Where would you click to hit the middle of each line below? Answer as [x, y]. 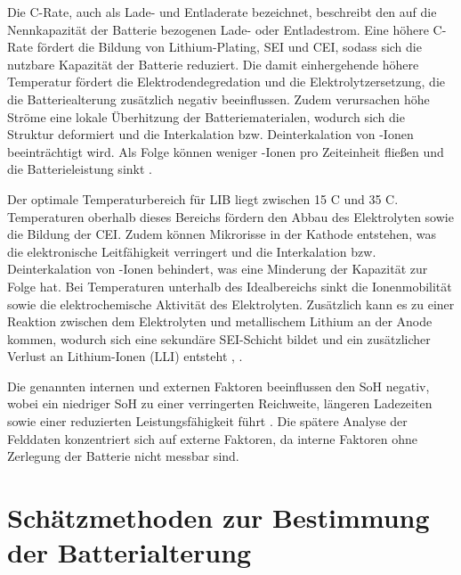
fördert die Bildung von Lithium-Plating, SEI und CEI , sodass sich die [229, 47]
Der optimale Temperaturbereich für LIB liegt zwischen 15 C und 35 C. [203, 198]
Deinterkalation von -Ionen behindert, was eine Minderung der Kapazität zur [218, 269]
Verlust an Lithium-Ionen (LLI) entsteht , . [125, 356]
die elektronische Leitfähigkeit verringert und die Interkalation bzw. [192, 251]
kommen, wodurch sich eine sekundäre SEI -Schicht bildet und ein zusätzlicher [219, 338]
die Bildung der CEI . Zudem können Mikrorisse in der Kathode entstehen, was [222, 234]
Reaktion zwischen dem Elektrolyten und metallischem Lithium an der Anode [220, 321]
